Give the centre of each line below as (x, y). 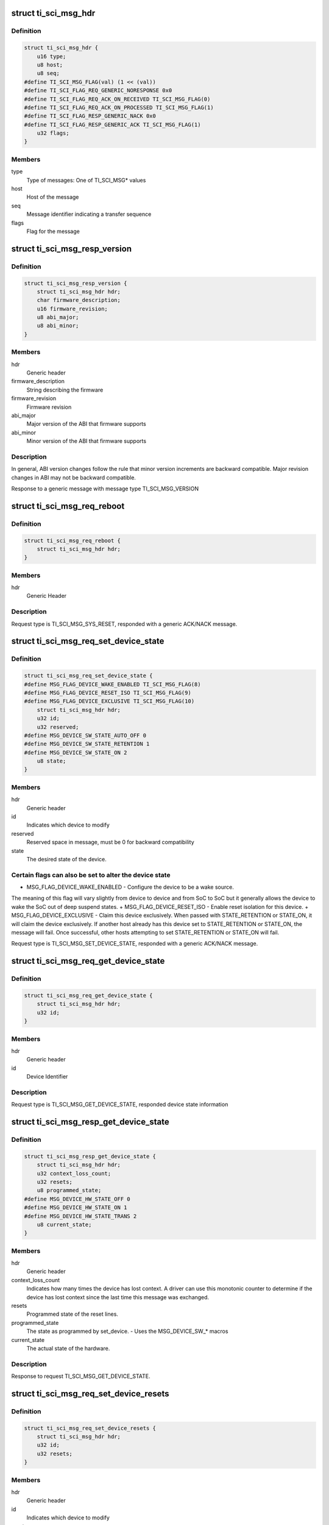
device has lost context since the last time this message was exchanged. (118, 1297)
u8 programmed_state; (69, 1190)
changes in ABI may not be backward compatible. (74, 477)
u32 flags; (53, 133)
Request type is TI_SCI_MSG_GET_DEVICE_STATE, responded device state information (120, 1105)
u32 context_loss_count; (74, 1173)
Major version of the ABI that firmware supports (86, 424)
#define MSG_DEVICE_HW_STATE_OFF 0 (77, 1199)
